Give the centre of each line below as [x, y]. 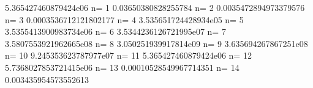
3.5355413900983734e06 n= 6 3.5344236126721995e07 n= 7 [115, 31]
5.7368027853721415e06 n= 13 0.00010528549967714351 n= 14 [122, 67]
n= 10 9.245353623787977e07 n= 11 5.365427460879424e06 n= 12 [128, 55]
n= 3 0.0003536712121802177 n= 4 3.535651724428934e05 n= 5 [124, 19]
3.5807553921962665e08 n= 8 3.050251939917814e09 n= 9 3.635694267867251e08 [156, 43]
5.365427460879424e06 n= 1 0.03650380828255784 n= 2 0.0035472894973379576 [155, 7]
